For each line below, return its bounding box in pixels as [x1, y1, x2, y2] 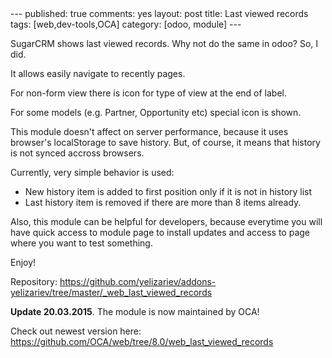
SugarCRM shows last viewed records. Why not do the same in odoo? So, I [10, 38, 319, 49]
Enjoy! [10, 257, 37, 268]
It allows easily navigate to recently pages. [10, 68, 186, 79]
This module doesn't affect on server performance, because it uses [10, 126, 289, 137]
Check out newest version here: [10, 325, 142, 337]
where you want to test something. [10, 237, 153, 249]
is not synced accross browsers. [10, 147, 145, 159]
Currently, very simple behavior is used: [10, 167, 175, 178]
